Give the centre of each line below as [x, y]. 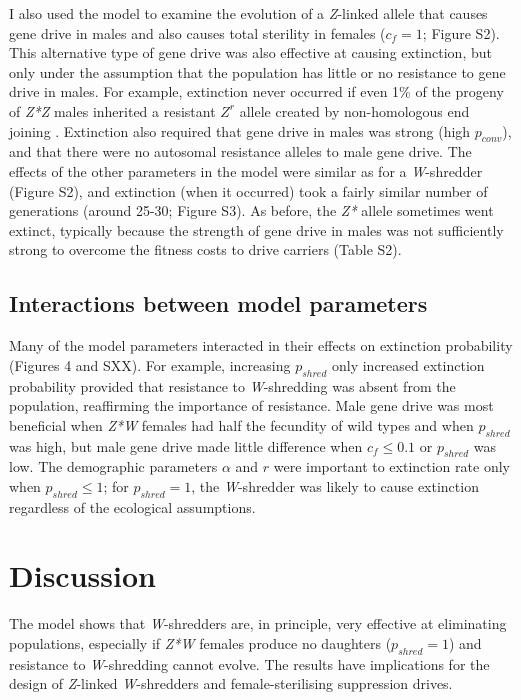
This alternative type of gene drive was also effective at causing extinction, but [250, 52]
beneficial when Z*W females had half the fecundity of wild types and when [241, 424]
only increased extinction [408, 364]
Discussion [82, 575]
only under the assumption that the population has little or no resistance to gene [257, 71]
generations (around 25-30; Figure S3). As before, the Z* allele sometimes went [251, 210]
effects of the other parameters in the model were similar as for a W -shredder [246, 170]
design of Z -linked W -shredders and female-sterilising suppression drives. [231, 683]
